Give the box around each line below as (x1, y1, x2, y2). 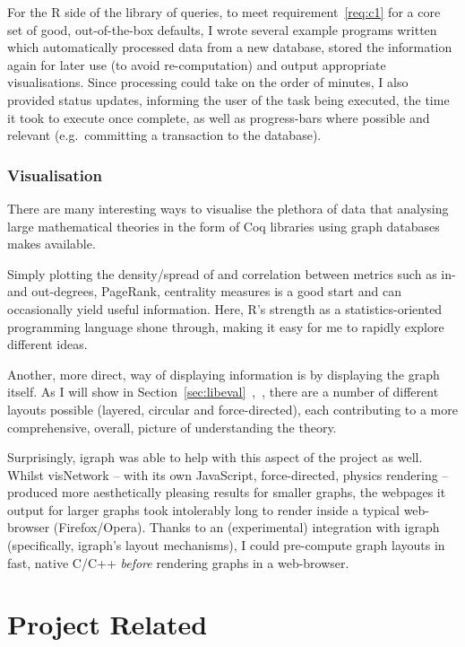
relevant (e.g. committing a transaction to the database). (7, 126, 322, 144)
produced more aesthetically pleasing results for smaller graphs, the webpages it (7, 483, 446, 502)
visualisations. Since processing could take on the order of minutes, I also (7, 73, 409, 92)
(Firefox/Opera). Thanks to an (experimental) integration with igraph (53, 518, 440, 537)
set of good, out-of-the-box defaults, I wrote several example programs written (7, 20, 437, 39)
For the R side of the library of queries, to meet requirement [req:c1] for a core (7, 3, 441, 21)
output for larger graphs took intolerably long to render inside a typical (7, 500, 400, 519)
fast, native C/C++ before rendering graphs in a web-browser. (7, 553, 349, 572)
